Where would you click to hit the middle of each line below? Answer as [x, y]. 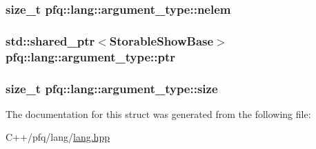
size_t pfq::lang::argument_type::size [112, 88]
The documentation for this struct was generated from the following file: [158, 113]
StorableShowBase [161, 40]
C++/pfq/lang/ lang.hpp [58, 137]
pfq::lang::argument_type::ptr [91, 56]
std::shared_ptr [50, 40]
